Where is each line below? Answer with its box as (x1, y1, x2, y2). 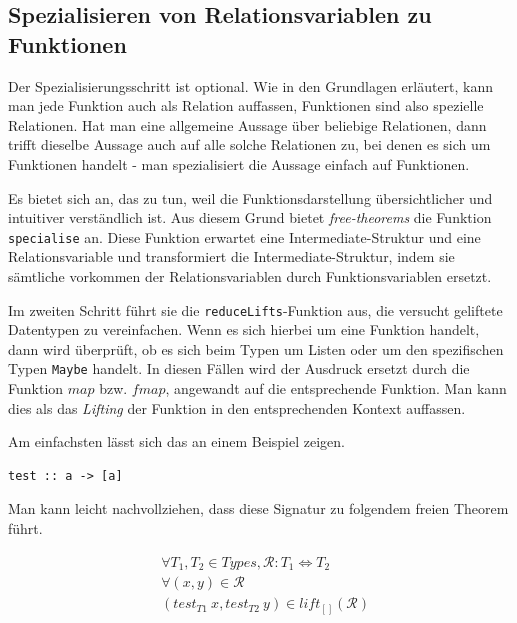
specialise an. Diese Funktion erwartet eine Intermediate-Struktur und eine (8, 226, 481, 247)
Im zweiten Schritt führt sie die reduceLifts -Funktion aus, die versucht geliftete (8, 299, 503, 320)
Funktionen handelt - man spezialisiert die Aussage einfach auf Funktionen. (8, 153, 470, 174)
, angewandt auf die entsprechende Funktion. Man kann (165, 378, 507, 399)
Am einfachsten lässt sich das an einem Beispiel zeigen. (8, 431, 345, 452)
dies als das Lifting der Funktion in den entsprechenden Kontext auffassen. (8, 397, 466, 418)
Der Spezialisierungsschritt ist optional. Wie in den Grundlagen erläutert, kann (8, 75, 494, 96)
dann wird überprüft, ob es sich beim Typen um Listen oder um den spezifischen (8, 338, 504, 359)
